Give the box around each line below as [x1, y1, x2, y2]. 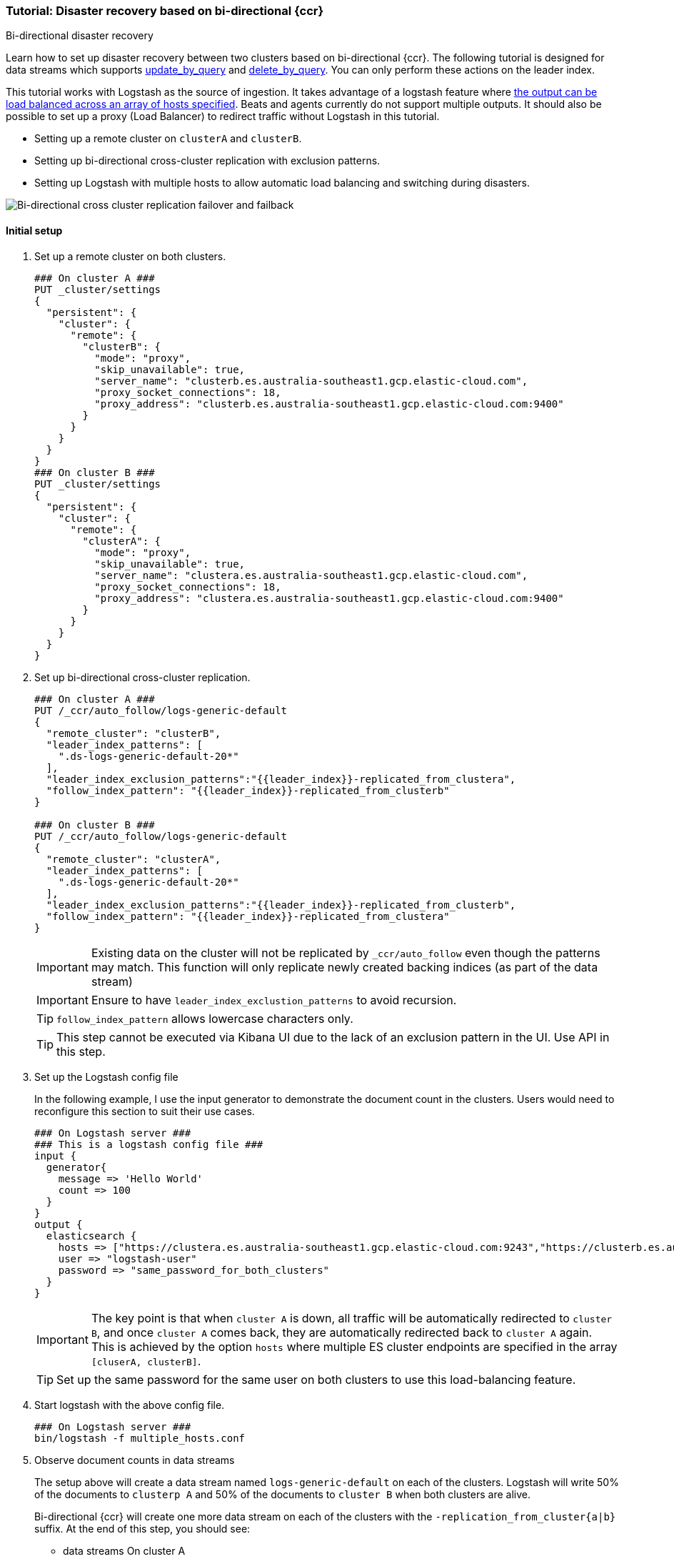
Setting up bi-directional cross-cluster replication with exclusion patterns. [34, 154, 381, 167]
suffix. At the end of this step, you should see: [34, 1522, 251, 1535]
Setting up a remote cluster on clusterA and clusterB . [34, 132, 302, 145]
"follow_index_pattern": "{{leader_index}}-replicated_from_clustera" [46, 910, 450, 922]
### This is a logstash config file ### [34, 1138, 263, 1150]
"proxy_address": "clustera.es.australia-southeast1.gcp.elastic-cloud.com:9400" [94, 592, 564, 604]
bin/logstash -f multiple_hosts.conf [34, 1432, 246, 1444]
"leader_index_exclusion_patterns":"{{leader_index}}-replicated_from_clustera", [46, 773, 516, 785]
